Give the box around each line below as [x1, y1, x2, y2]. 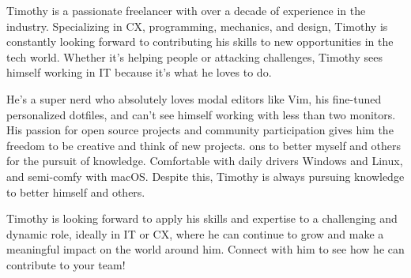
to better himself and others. [6, 183, 145, 200]
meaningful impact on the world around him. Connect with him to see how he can [6, 241, 405, 257]
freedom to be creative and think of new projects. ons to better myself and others [6, 137, 402, 153]
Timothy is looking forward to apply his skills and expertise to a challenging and [6, 210, 398, 227]
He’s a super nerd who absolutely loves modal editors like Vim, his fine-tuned [6, 90, 382, 107]
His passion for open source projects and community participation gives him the [6, 122, 394, 138]
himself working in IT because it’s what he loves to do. [6, 64, 272, 81]
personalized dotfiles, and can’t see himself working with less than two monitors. [6, 106, 396, 122]
